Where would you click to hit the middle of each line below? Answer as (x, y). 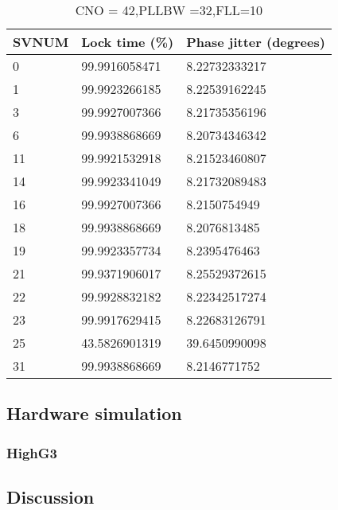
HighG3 (32, 452)
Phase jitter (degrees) (256, 42)
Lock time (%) (128, 42)
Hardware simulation (94, 413)
